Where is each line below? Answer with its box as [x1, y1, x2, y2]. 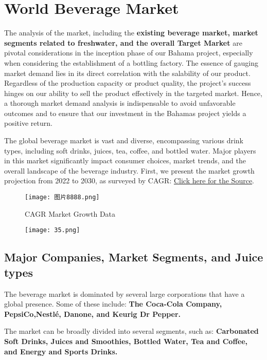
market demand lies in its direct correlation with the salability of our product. [4, 67, 251, 78]
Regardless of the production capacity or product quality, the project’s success [4, 78, 251, 88]
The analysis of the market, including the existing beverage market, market [4, 27, 258, 38]
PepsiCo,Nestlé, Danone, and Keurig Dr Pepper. [4, 308, 181, 319]
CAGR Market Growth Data [25, 208, 116, 219]
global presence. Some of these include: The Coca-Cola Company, [4, 298, 222, 309]
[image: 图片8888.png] [25, 194, 100, 201]
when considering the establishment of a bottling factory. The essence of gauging [4, 57, 258, 68]
